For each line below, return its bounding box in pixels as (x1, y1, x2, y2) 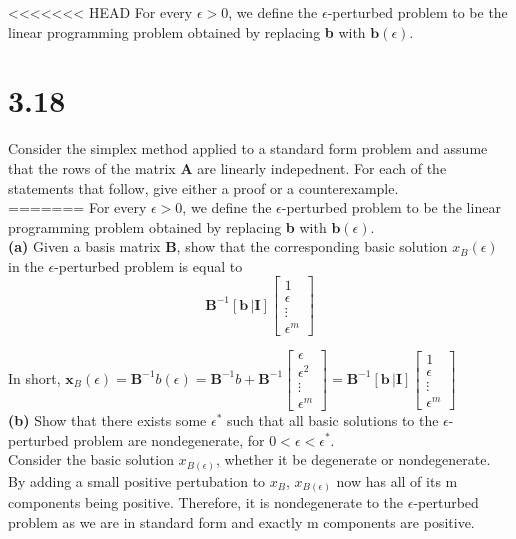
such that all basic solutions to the (226, 409, 439, 430)
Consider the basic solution (8, 449, 174, 470)
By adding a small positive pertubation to (8, 470, 266, 491)
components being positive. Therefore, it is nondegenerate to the (8, 492, 404, 513)
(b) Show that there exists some (8, 409, 207, 430)
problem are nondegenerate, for (73, 429, 265, 450)
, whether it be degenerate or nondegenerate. (215, 449, 491, 470)
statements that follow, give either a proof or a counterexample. (8, 177, 399, 198)
